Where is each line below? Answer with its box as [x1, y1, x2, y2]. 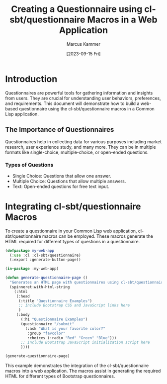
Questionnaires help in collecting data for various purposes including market [5, 138, 162, 145]
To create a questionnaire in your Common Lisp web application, [5, 228, 137, 234]
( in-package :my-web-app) [5, 266, 59, 272]
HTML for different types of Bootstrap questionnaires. [5, 373, 115, 379]
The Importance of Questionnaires [5, 125, 114, 134]
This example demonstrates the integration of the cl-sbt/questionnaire [5, 363, 149, 369]
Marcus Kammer [66, 41, 101, 47]
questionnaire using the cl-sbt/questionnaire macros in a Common [19, 105, 155, 111]
